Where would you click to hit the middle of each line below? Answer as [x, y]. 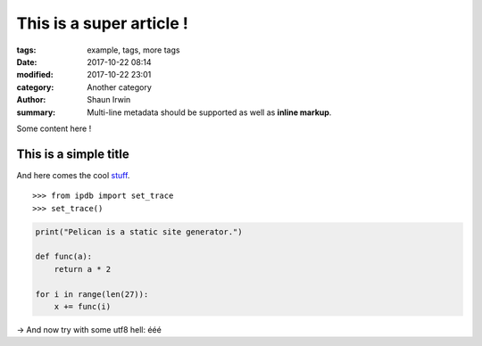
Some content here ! [54, 128]
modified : [35, 75]
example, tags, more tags [133, 50]
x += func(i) [83, 306]
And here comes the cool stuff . [73, 175]
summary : [36, 112]
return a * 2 [83, 269]
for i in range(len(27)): [92, 294]
